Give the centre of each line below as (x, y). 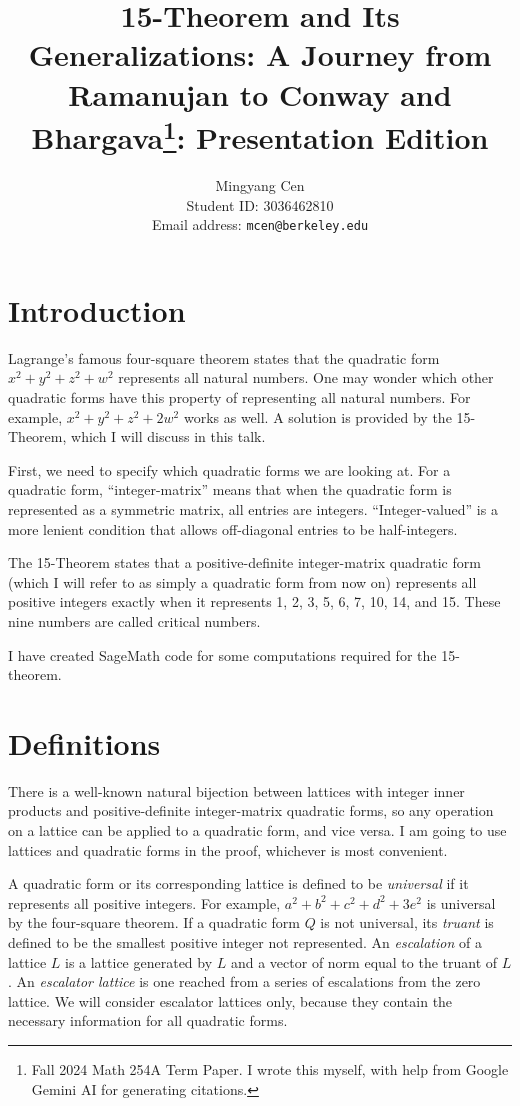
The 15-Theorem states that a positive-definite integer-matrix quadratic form (244, 562)
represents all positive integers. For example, (144, 902)
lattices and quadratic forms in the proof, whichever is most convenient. (228, 849)
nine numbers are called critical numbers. (134, 620)
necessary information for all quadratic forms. (148, 1020)
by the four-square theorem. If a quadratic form (154, 922)
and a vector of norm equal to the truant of (364, 961)
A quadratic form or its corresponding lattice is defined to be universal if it (238, 883)
